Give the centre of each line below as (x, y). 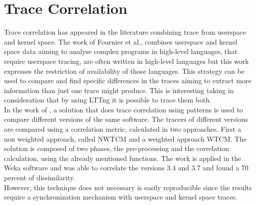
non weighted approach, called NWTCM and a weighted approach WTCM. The (125, 138)
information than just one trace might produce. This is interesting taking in (119, 90)
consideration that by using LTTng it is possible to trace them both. (108, 100)
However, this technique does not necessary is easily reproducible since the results (128, 187)
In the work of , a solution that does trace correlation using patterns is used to (124, 109)
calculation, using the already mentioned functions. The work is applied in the (123, 158)
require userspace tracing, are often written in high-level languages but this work (127, 61)
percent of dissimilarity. (40, 178)
